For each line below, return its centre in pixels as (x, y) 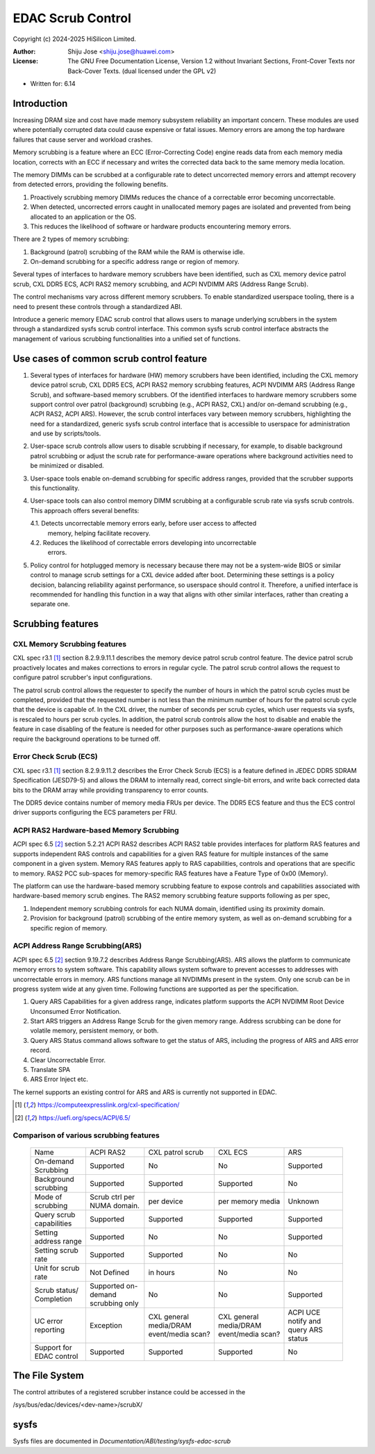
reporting (50, 1330)
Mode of (48, 1196)
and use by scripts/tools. (66, 433)
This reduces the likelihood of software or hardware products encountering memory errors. (161, 226)
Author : (24, 51)
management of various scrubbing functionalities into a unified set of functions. (127, 339)
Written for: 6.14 (53, 84)
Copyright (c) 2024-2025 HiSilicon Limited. (75, 39)
